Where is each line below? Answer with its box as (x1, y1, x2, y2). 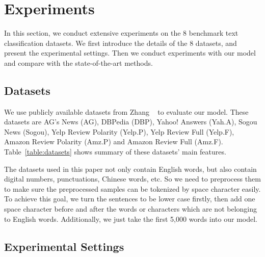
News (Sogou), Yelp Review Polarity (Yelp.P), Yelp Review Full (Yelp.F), (4, 126, 234, 137)
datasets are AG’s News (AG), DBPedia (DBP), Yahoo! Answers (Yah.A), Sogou (4, 116, 257, 127)
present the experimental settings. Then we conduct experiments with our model (4, 47, 256, 58)
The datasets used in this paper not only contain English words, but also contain (4, 163, 257, 174)
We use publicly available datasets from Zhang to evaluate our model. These (4, 106, 249, 117)
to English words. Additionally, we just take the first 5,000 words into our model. (4, 213, 257, 224)
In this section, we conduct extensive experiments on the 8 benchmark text (4, 28, 238, 38)
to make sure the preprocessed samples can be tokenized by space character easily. (4, 183, 261, 194)
